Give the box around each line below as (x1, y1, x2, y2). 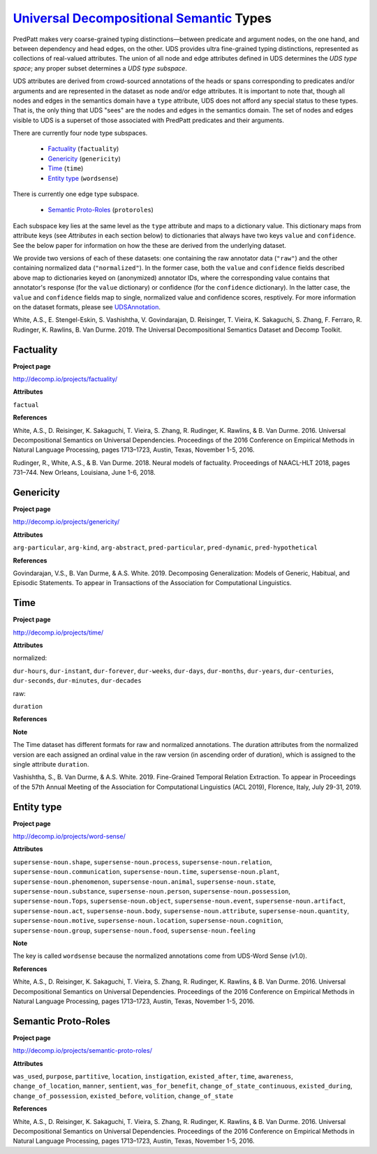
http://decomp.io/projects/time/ (13, 628, 104, 637)
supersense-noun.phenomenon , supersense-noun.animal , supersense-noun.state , (13, 877, 276, 886)
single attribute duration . (13, 760, 89, 768)
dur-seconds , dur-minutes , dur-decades (13, 676, 142, 685)
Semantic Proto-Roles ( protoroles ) (47, 206, 154, 214)
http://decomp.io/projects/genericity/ (13, 517, 120, 526)
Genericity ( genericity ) (47, 154, 121, 163)
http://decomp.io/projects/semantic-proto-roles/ (13, 1046, 153, 1055)
